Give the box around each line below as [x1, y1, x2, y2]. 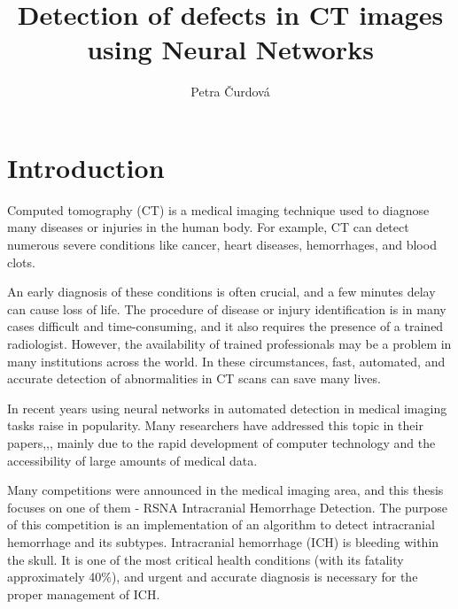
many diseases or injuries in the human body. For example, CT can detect [7, 218, 409, 236]
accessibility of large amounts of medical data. [7, 451, 258, 469]
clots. [7, 252, 35, 271]
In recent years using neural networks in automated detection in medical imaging [7, 398, 447, 417]
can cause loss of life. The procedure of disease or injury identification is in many [7, 299, 446, 318]
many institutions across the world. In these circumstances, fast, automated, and [7, 351, 446, 370]
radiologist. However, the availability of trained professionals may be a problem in [7, 335, 452, 352]
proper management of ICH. [7, 584, 160, 603]
